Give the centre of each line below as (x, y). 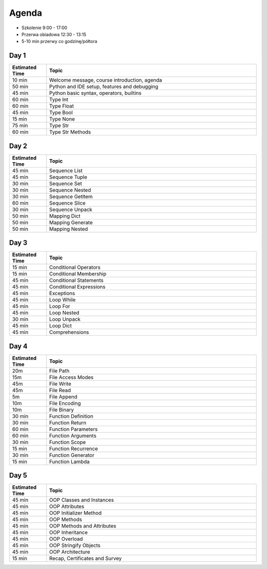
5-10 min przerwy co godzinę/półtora (59, 42)
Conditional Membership (78, 274)
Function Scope (67, 442)
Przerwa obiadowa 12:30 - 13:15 (54, 34)
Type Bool (61, 113)
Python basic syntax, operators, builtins (95, 93)
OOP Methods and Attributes (83, 526)
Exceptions (62, 293)
